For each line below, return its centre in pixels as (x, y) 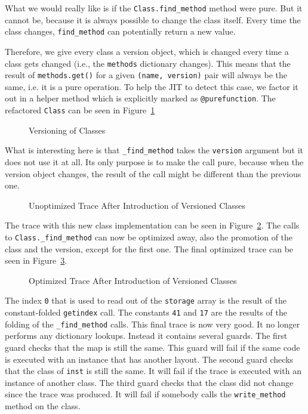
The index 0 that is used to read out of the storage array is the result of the (146, 300)
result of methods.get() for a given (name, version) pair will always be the (146, 75)
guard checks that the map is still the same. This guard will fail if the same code (153, 347)
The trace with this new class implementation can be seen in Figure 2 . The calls (152, 225)
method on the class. (43, 406)
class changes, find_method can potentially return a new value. (120, 31)
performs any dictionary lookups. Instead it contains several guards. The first (146, 336)
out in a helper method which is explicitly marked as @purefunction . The (140, 98)
